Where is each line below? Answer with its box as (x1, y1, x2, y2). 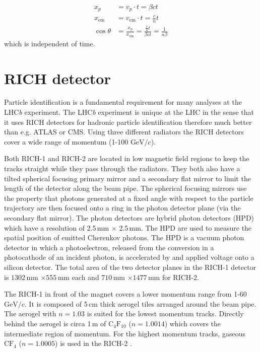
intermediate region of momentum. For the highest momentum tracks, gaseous (4, 328, 245, 338)
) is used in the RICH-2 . (55, 338, 132, 348)
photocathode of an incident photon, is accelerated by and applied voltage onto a (4, 252, 254, 262)
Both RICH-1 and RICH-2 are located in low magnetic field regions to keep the (4, 153, 249, 164)
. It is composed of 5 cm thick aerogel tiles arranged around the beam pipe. (24, 298, 256, 309)
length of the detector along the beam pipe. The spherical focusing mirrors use (4, 183, 247, 193)
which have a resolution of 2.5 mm (4, 222, 109, 233)
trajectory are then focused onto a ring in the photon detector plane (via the (4, 202, 241, 213)
